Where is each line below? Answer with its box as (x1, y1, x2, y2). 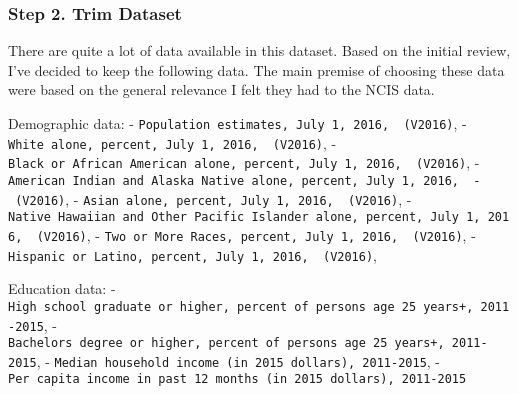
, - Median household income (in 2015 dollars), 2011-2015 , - (36, 350, 441, 371)
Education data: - (8, 278, 116, 299)
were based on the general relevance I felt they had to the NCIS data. (8, 79, 435, 100)
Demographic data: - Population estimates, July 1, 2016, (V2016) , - (8, 113, 467, 133)
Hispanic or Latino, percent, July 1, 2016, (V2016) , (8, 244, 378, 265)
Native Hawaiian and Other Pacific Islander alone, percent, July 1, (8, 210, 481, 225)
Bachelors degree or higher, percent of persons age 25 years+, (8, 336, 445, 351)
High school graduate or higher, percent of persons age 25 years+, (8, 299, 474, 314)
